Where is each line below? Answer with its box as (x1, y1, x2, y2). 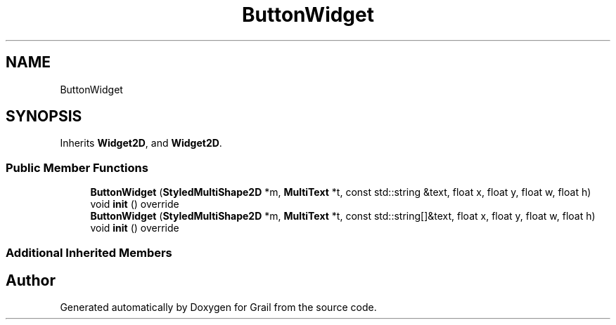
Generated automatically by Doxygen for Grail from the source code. (60, 301, 377, 314)
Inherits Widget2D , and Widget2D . (60, 137, 222, 150)
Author (6, 271, 56, 289)
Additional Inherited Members (6, 245, 172, 260)
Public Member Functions (6, 160, 148, 175)
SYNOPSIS (6, 107, 82, 126)
